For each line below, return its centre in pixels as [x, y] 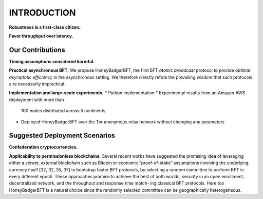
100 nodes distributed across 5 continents [63, 111]
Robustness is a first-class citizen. [45, 27]
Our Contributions [37, 50]
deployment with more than [37, 99]
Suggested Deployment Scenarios [62, 136]
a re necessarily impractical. [37, 84]
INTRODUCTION [42, 13]
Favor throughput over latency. [41, 36]
